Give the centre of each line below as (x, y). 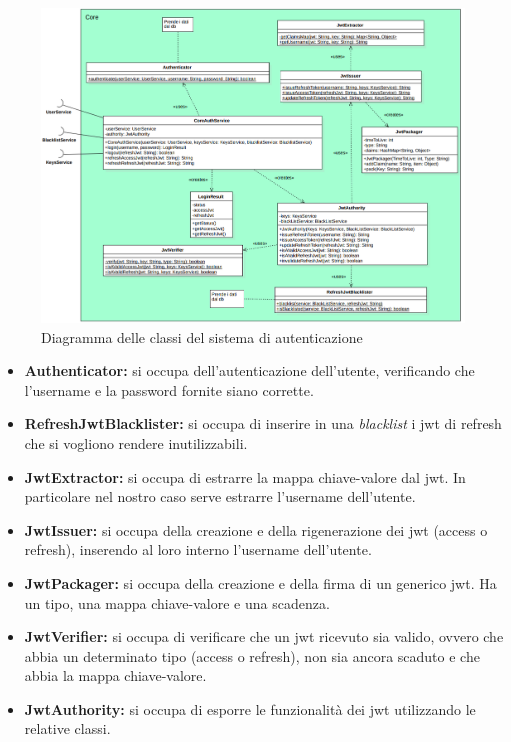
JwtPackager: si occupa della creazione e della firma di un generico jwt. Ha (260, 582)
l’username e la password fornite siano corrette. (169, 389)
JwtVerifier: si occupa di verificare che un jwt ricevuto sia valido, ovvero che (264, 636)
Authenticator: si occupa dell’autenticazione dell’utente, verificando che (249, 370)
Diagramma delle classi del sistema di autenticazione (202, 336)
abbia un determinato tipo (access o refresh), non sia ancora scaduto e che (252, 655)
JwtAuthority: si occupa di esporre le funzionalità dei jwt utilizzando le (250, 708)
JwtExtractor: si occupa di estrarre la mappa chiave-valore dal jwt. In (245, 476)
